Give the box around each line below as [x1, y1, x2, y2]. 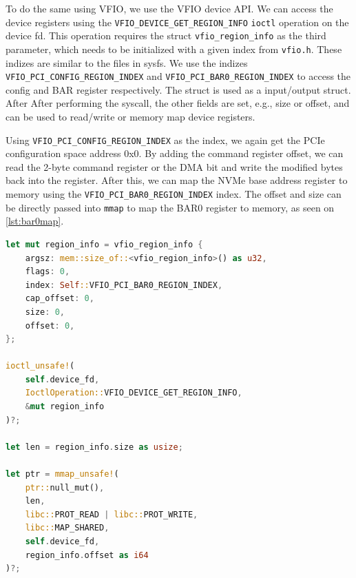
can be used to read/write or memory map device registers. [6, 110, 255, 123]
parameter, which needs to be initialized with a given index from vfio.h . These [6, 41, 342, 56]
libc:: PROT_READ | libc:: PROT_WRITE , [25, 509, 198, 519]
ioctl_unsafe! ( [6, 361, 75, 371]
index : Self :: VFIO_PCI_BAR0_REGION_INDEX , [25, 280, 223, 290]
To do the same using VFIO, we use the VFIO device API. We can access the [6, 1, 333, 15]
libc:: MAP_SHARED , [25, 523, 109, 533]
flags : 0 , [25, 267, 70, 277]
